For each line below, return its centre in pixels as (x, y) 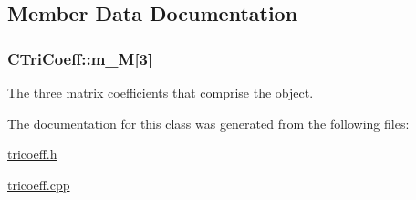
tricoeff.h (32, 154)
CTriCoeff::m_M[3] (80, 58)
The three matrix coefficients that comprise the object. (161, 92)
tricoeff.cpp (39, 184)
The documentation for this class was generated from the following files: (208, 123)
